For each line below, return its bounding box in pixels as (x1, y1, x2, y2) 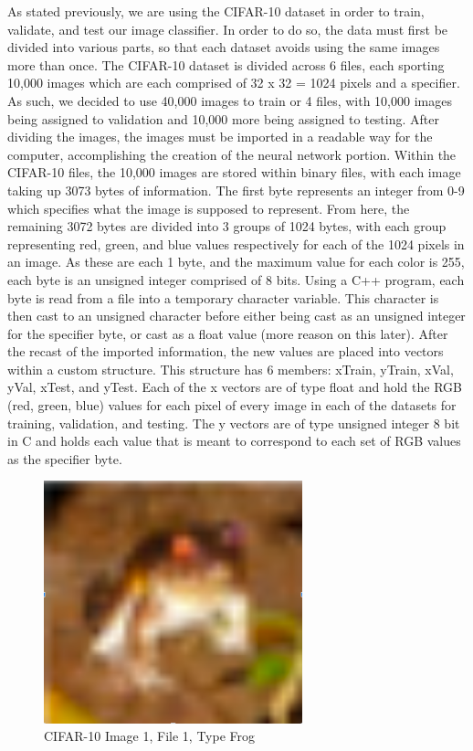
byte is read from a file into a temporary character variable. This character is (7, 288, 439, 307)
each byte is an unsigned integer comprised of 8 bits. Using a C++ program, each (7, 270, 465, 289)
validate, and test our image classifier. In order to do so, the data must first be (7, 19, 448, 38)
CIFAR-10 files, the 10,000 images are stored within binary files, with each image (7, 163, 461, 182)
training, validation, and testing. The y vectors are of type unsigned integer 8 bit (7, 413, 460, 432)
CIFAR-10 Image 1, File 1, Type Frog (44, 726, 256, 746)
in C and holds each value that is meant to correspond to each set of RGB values (7, 431, 461, 450)
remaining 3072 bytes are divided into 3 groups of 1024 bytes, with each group (7, 217, 447, 236)
